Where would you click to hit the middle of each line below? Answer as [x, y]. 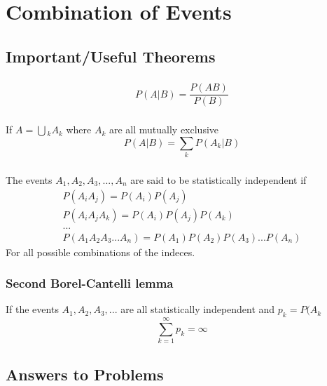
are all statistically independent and [198, 309]
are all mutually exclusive [164, 129]
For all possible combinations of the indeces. [100, 252]
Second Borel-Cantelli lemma [90, 283]
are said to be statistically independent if [218, 179]
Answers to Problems [85, 374]
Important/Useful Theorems [111, 56]
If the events [32, 309]
